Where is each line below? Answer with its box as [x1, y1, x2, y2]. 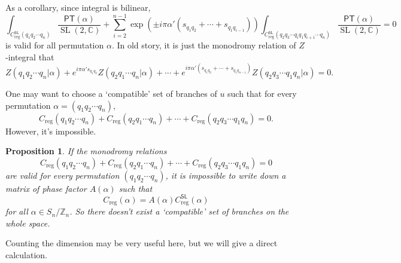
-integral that [5, 50, 54, 63]
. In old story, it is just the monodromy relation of [111, 39, 296, 51]
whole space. [5, 216, 50, 229]
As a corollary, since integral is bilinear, [5, 1, 151, 13]
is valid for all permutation [5, 39, 104, 51]
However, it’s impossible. [5, 124, 96, 137]
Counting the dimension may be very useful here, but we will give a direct [5, 237, 278, 249]
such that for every [227, 87, 297, 99]
